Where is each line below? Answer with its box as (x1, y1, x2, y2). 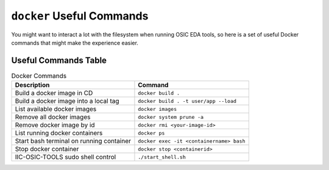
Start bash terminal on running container (15, 137, 131, 146)
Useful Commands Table (11, 55, 107, 65)
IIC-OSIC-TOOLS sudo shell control (15, 153, 116, 161)
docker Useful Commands (11, 9, 149, 23)
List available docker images (15, 105, 97, 113)
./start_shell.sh (138, 154, 186, 160)
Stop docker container (15, 145, 79, 154)
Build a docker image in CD (15, 89, 93, 97)
